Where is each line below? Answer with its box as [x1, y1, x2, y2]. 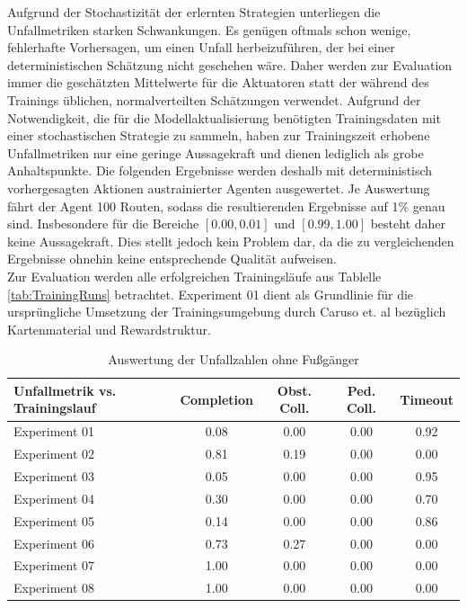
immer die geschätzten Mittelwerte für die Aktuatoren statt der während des [7, 73, 429, 92]
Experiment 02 [13, 444, 95, 463]
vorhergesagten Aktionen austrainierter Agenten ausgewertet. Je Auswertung [7, 178, 430, 197]
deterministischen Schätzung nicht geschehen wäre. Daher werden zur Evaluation [7, 55, 453, 74]
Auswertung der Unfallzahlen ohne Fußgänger [108, 350, 359, 369]
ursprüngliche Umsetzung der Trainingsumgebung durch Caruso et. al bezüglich [7, 302, 446, 321]
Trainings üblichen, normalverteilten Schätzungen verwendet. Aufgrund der [7, 90, 421, 109]
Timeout [400, 389, 454, 408]
